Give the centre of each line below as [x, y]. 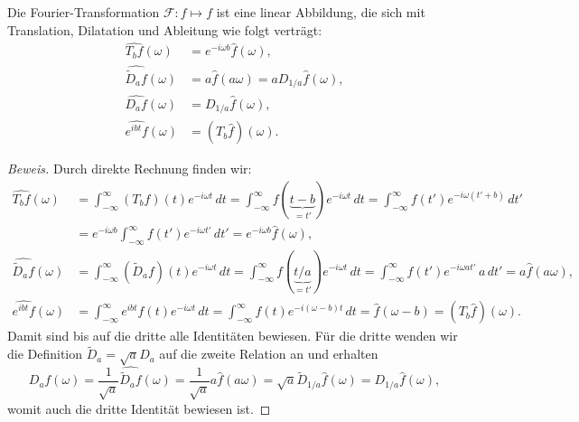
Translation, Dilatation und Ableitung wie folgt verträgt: [165, 29]
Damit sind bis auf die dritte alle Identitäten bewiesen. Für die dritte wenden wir [233, 336]
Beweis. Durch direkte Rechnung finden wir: [130, 169]
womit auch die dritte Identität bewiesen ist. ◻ [139, 408]
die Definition [45, 354]
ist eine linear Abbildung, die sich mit [321, 12]
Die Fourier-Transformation [84, 12]
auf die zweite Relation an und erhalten [269, 354]
